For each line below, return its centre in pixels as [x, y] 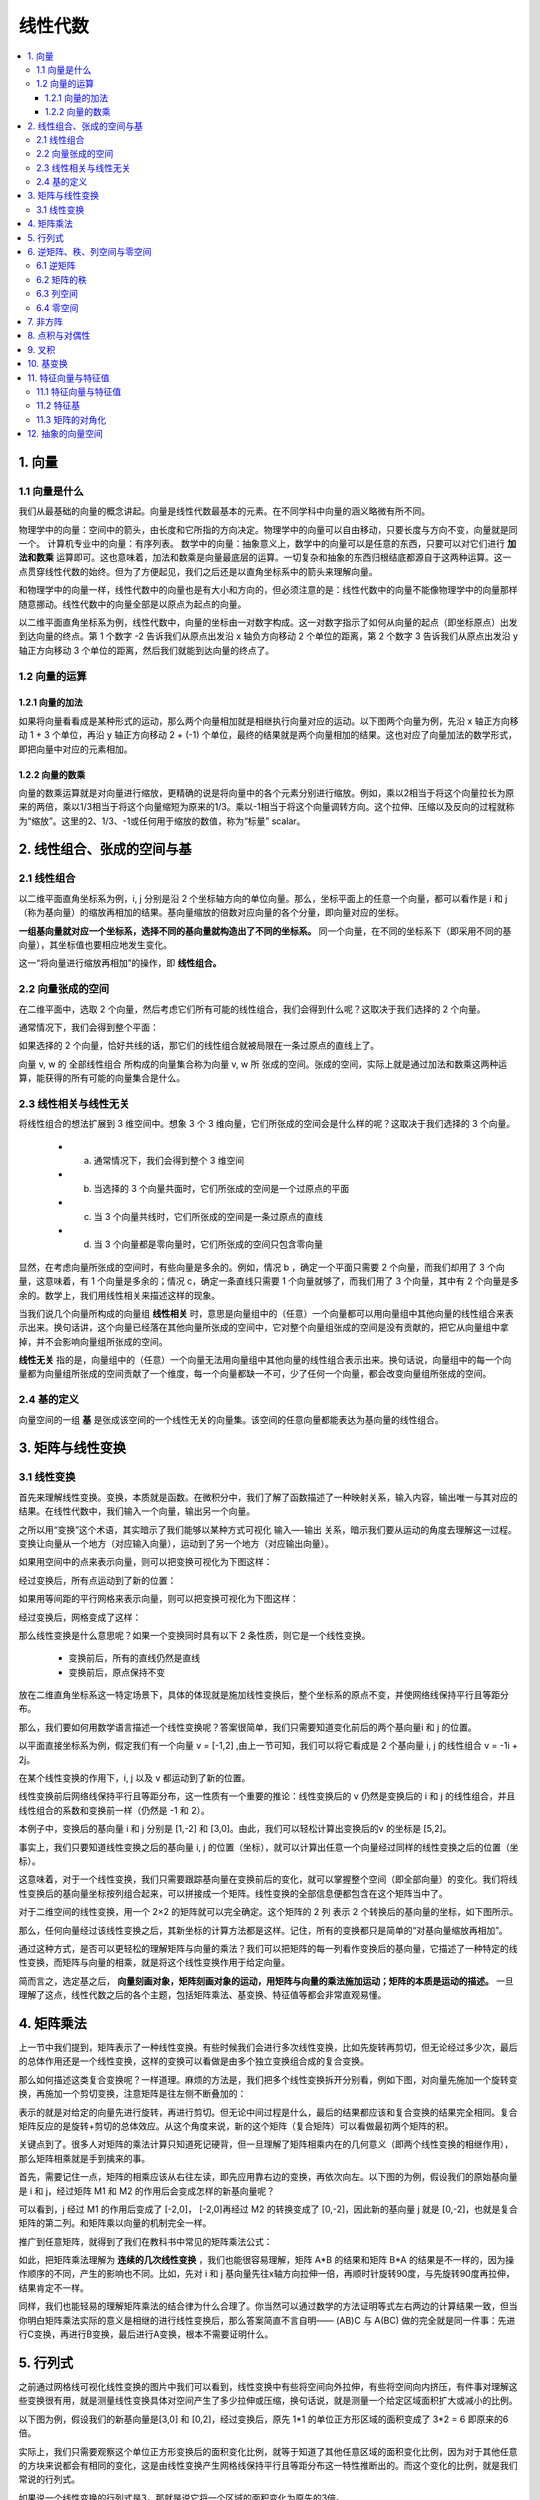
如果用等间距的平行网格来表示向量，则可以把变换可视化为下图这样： [158, 1599]
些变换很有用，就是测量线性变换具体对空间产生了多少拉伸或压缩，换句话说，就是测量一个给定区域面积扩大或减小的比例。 [268, 2401]
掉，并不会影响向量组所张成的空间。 [93, 1341]
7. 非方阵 [45, 321]
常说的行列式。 [49, 2479]
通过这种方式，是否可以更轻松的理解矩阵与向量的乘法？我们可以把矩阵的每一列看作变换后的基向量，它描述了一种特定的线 [268, 1948]
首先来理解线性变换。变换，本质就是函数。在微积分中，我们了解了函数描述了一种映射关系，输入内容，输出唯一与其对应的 [268, 1497]
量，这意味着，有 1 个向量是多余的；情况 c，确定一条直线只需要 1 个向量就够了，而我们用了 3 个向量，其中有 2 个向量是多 [269, 1281]
